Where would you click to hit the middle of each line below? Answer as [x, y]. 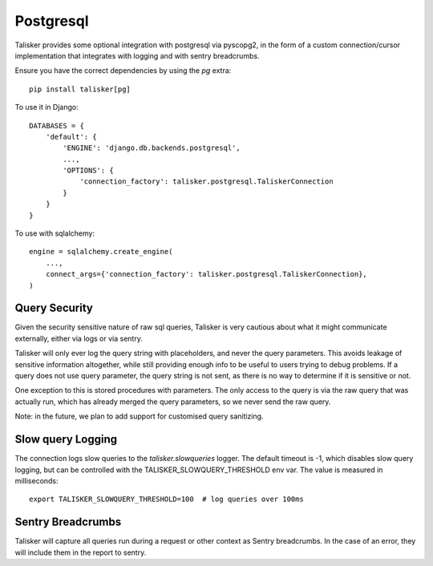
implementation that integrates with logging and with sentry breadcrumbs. [137, 55]
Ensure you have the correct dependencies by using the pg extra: [123, 71]
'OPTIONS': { [88, 171]
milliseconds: [37, 480]
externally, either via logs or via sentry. [79, 338]
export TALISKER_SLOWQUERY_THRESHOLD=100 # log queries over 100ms [166, 499]
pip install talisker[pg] [80, 89]
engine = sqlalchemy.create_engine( [101, 252]
